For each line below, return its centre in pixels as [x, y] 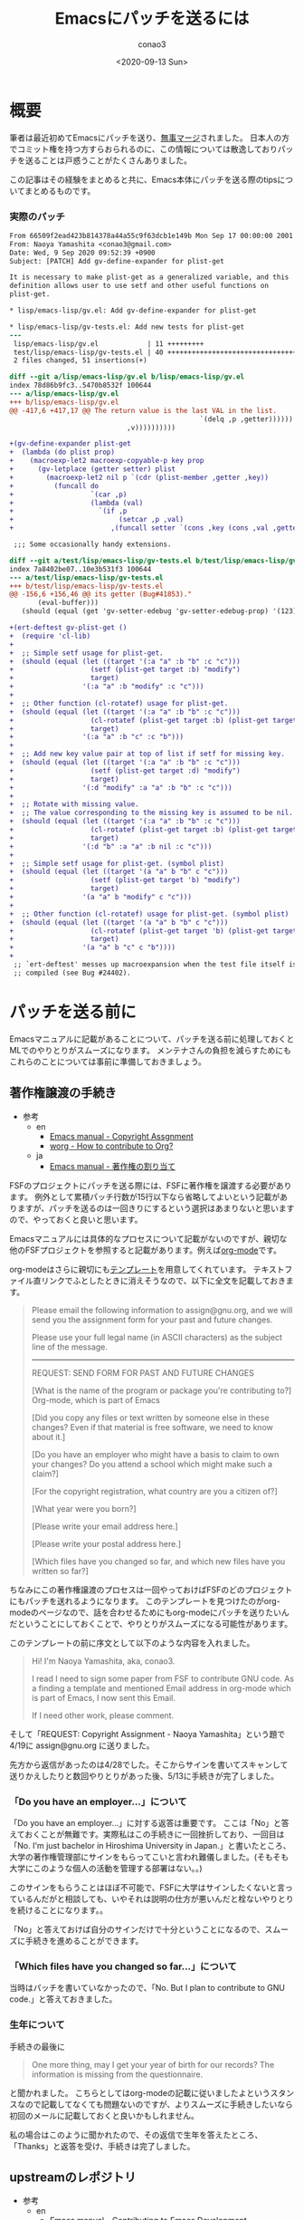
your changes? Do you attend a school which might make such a [152, 1464]
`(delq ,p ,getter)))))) [247, 419]
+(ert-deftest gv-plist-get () [68, 628]
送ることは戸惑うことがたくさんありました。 [108, 160]
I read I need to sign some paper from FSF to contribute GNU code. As [162, 1678]
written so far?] [60, 1571]
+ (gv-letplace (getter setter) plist [93, 469]
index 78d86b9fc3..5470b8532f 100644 [81, 386]
